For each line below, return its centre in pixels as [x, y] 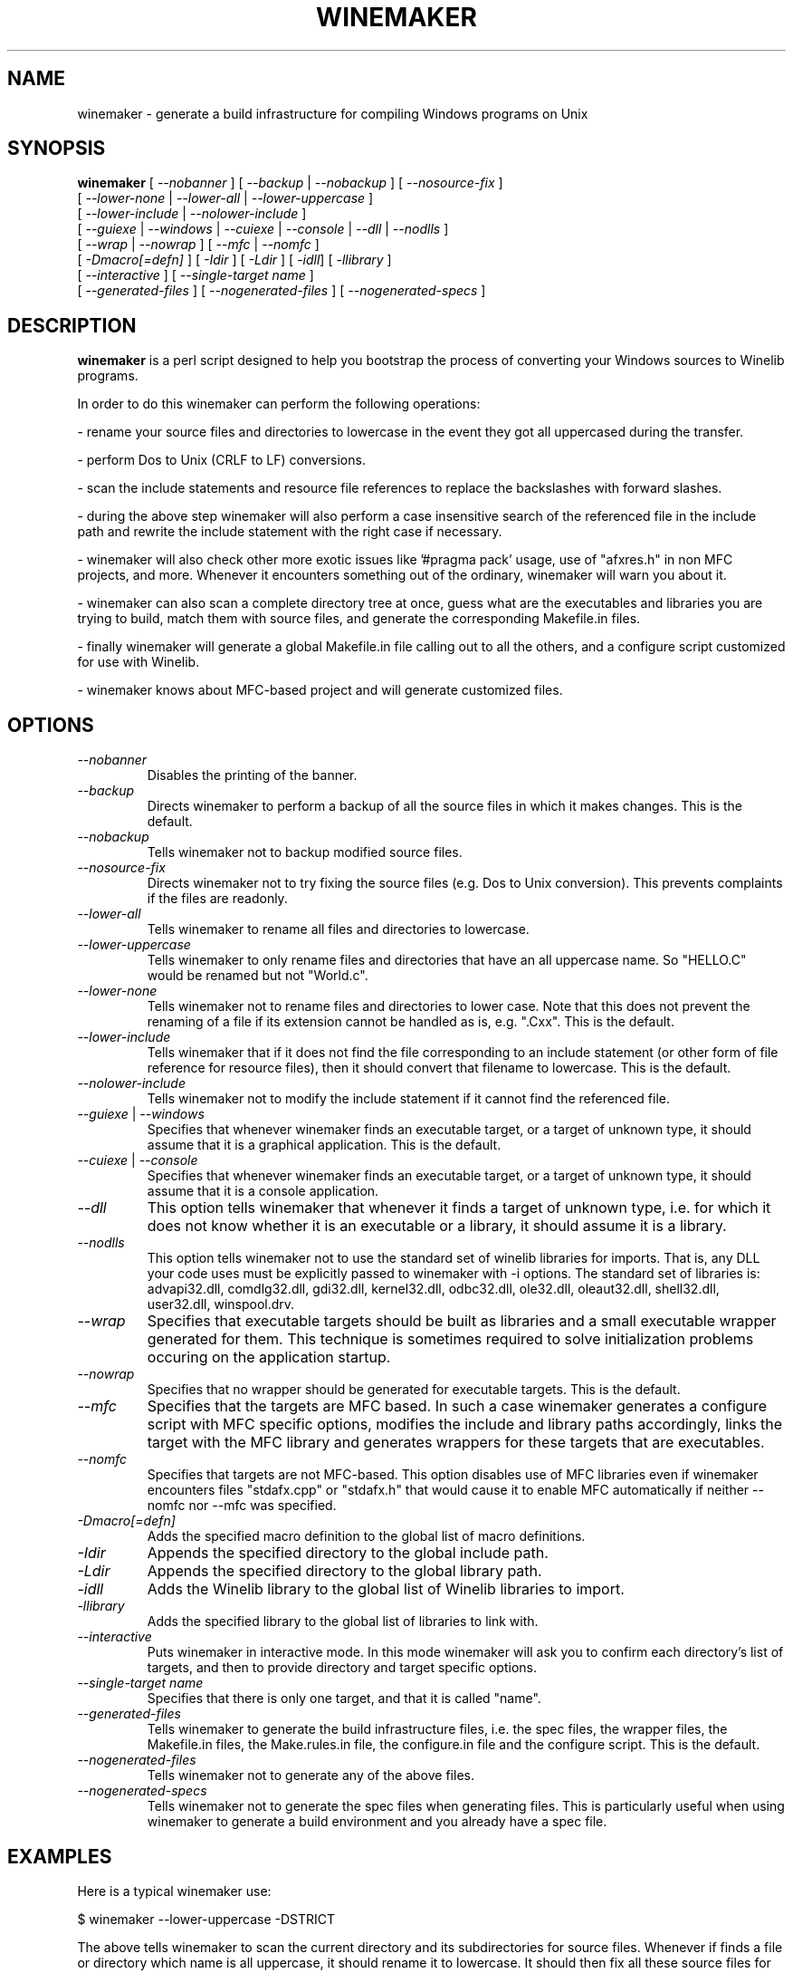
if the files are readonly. [217, 899]
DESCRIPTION [72, 325]
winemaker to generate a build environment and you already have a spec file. [377, 1822]
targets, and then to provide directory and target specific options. [342, 1668]
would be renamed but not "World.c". [258, 976]
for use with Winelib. [139, 662]
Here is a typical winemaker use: [174, 1891]
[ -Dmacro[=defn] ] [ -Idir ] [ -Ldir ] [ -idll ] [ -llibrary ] [234, 260]
